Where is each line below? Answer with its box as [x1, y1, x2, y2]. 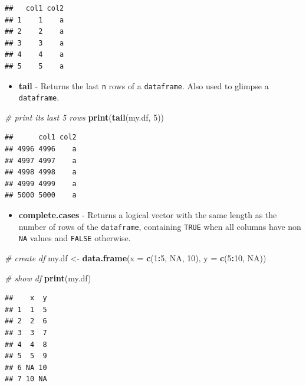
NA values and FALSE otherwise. [18, 232, 131, 244]
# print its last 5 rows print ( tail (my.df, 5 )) [5, 111, 164, 123]
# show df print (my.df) [5, 271, 91, 284]
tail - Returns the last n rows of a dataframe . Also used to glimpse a [18, 79, 269, 92]
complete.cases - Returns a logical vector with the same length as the [18, 209, 277, 221]
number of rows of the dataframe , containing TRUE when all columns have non [18, 220, 301, 232]
